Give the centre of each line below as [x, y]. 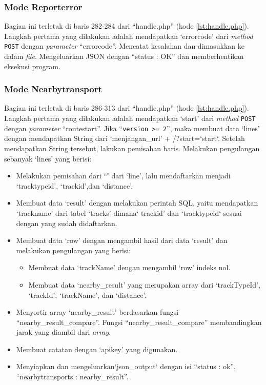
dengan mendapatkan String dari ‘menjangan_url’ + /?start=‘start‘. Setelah [125, 138]
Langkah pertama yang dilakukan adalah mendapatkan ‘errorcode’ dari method [129, 36]
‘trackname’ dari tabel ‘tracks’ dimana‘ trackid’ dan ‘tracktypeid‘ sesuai [129, 212]
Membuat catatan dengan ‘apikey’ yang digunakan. [97, 349]
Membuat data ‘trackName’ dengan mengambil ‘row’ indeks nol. [129, 267]
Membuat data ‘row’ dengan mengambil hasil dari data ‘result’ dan [122, 240]
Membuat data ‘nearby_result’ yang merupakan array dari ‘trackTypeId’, [144, 284]
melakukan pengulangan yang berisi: [74, 250]
